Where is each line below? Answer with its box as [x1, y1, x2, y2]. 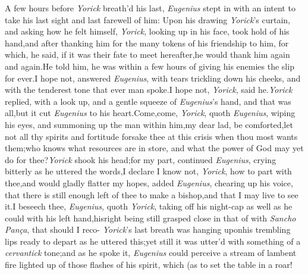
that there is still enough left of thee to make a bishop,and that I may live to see [5, 188, 298, 201]
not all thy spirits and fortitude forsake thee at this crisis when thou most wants [5, 130, 298, 142]
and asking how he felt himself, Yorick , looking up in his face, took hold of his [5, 25, 290, 37]
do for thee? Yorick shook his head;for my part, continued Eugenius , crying [5, 153, 276, 165]
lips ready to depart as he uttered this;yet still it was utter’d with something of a [5, 235, 301, 247]
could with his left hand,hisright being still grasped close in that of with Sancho [5, 211, 296, 224]
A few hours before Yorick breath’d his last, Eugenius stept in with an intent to [5, 2, 296, 14]
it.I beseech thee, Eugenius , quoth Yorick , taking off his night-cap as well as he [5, 200, 293, 212]
